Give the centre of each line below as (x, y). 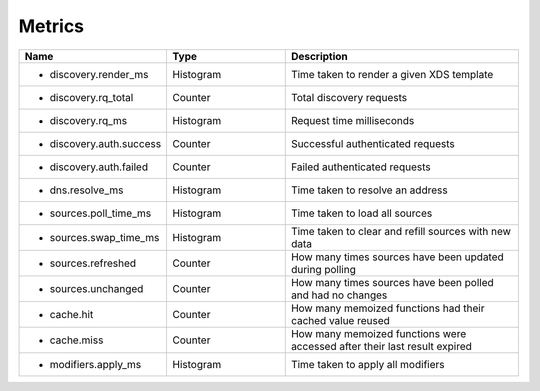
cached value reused (340, 320)
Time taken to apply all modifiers (367, 364)
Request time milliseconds (352, 120)
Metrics (51, 26)
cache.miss (76, 340)
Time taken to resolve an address (369, 190)
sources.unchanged (96, 288)
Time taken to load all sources (361, 213)
